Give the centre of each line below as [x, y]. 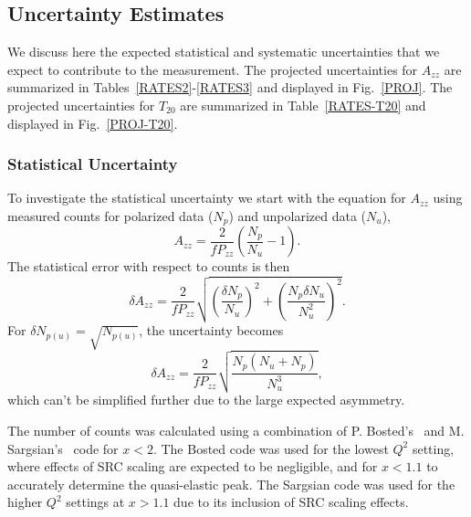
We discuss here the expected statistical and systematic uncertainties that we [224, 52]
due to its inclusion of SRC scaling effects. [291, 502]
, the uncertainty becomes [211, 330]
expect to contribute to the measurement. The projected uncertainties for [213, 69]
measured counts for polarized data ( [110, 215]
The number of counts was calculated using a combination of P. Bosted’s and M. [236, 431]
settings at [95, 502]
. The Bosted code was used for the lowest [271, 448]
